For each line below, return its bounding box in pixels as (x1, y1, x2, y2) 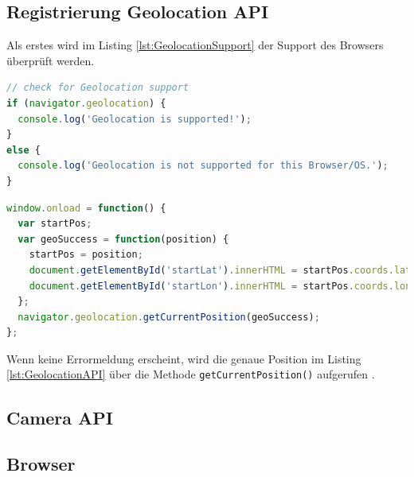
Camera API (6, 405, 114, 429)
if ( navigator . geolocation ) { (6, 97, 166, 109)
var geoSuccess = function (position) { (18, 233, 229, 245)
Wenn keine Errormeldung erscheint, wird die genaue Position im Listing (6, 350, 361, 366)
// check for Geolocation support (6, 82, 189, 94)
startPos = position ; (29, 249, 143, 261)
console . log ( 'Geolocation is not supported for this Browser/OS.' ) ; (18, 160, 389, 172)
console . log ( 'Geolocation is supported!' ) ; (18, 113, 252, 125)
